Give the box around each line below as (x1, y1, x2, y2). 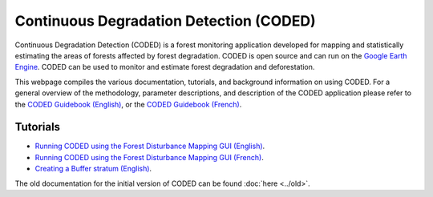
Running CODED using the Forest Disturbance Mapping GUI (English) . (34, 141, 265, 151)
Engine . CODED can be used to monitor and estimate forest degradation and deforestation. (14, 62, 315, 72)
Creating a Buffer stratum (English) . (34, 164, 152, 174)
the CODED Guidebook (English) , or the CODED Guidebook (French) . (14, 99, 242, 109)
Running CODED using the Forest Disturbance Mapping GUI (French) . (34, 152, 264, 162)
